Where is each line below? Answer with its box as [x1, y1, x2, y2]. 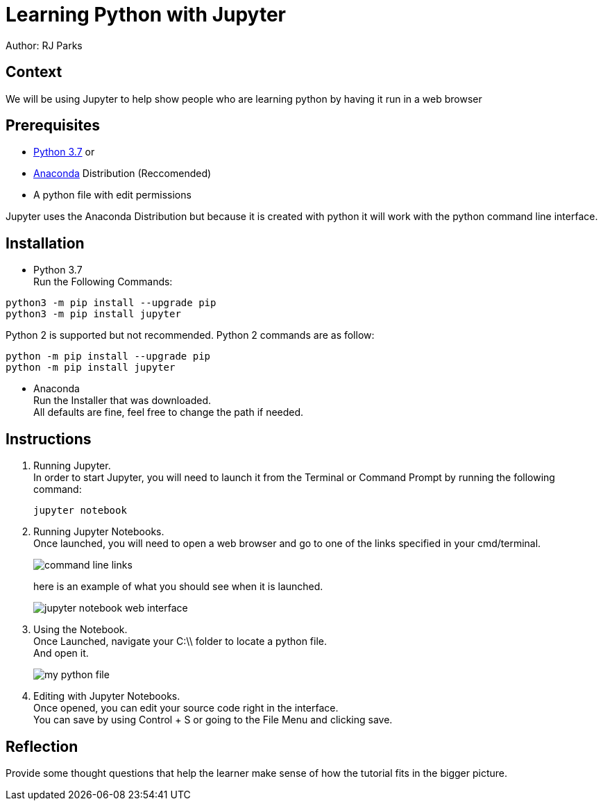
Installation [6, 234, 85, 252]
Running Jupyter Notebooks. [33, 526, 164, 538]
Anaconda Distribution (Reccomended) [33, 167, 212, 180]
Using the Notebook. [33, 623, 128, 636]
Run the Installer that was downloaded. [33, 394, 211, 407]
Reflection [6, 737, 78, 755]
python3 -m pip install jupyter [6, 308, 181, 320]
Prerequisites [6, 117, 100, 135]
